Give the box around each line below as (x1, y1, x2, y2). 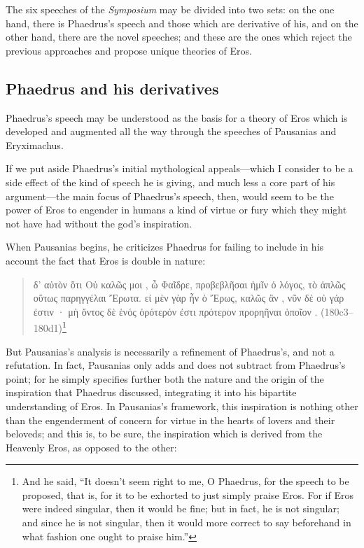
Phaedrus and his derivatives (6, 77, 219, 99)
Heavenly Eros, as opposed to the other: (6, 440, 177, 454)
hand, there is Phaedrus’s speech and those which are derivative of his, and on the (6, 15, 358, 30)
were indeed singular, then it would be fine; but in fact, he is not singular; (22, 501, 339, 516)
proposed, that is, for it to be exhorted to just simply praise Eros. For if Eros (22, 487, 353, 502)
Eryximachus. (6, 137, 64, 152)
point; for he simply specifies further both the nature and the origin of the (6, 371, 324, 386)
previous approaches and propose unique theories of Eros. (6, 43, 252, 57)
